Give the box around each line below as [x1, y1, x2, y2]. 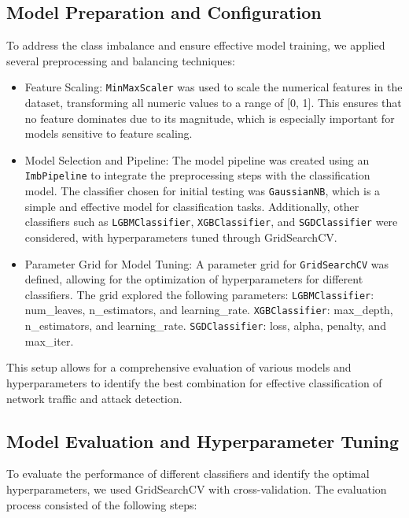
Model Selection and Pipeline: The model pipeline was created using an [24, 151, 370, 168]
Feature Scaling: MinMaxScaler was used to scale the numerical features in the [24, 79, 403, 95]
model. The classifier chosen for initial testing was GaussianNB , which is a [24, 183, 381, 199]
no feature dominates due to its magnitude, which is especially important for [24, 109, 395, 126]
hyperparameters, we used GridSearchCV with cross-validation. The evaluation [6, 480, 387, 497]
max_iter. [24, 332, 74, 349]
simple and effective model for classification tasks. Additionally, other [24, 198, 359, 214]
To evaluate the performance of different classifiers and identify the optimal [6, 465, 370, 482]
